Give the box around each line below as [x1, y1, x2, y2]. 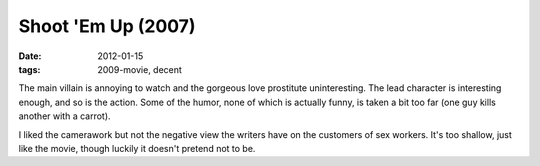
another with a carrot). [18, 110, 111, 122]
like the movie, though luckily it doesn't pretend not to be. [18, 142, 256, 154]
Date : [18, 50, 42, 62]
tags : [18, 63, 41, 75]
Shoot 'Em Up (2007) [18, 15, 196, 37]
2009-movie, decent [97, 63, 182, 75]
